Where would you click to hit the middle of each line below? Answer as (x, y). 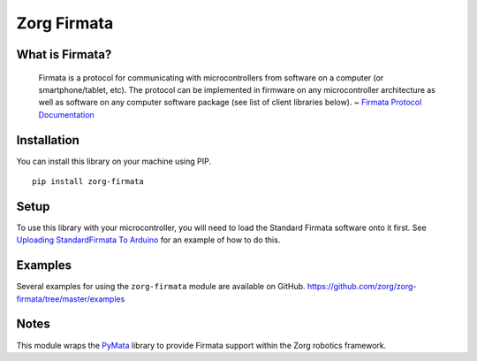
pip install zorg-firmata (88, 182)
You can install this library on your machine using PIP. (114, 161)
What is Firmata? (64, 54)
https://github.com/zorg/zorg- (362, 287)
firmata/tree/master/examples (71, 299)
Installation (48, 140)
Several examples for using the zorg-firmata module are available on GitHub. (161, 287)
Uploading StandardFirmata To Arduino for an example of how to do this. (148, 240)
